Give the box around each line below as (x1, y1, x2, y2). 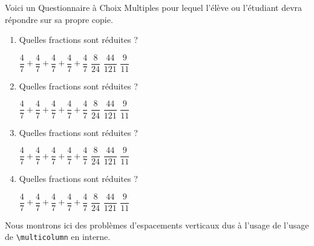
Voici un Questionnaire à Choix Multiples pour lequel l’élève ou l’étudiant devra (5, 1, 303, 13)
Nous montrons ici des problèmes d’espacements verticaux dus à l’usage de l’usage (5, 218, 309, 231)
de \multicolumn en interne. (5, 230, 111, 243)
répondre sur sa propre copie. (5, 13, 113, 25)
